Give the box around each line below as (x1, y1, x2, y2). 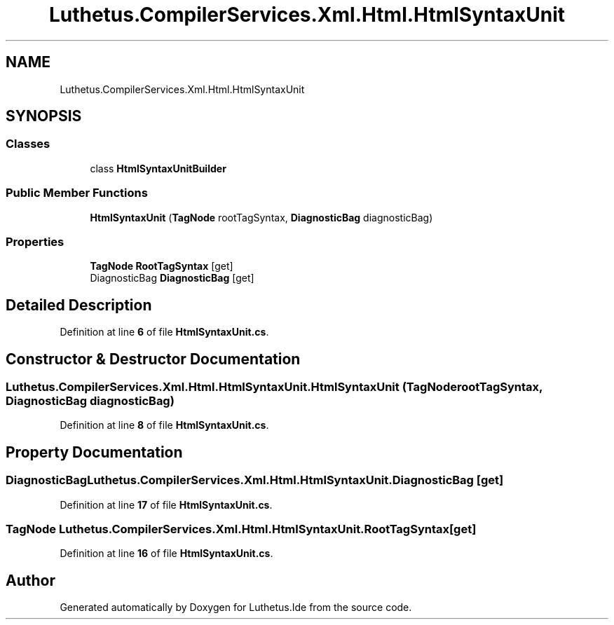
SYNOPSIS (6, 107, 82, 125)
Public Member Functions (6, 186, 148, 200)
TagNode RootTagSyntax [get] (90, 260, 233, 273)
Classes (6, 137, 50, 151)
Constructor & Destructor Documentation (6, 350, 301, 368)
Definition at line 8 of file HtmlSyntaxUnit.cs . (60, 419, 269, 432)
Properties (6, 234, 64, 249)
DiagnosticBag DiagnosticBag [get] (90, 272, 254, 284)
